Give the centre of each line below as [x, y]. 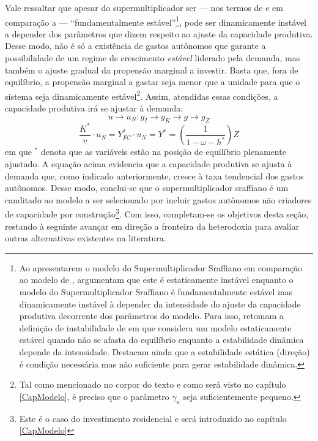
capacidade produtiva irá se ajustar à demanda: [94, 108]
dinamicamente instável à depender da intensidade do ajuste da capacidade [160, 303]
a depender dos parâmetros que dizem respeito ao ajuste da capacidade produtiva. [159, 33]
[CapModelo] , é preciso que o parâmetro [94, 396]
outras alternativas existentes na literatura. [86, 238]
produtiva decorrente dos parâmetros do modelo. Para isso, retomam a [151, 316]
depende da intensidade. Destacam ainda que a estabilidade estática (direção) [165, 351]
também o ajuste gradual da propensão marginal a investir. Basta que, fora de [152, 70]
